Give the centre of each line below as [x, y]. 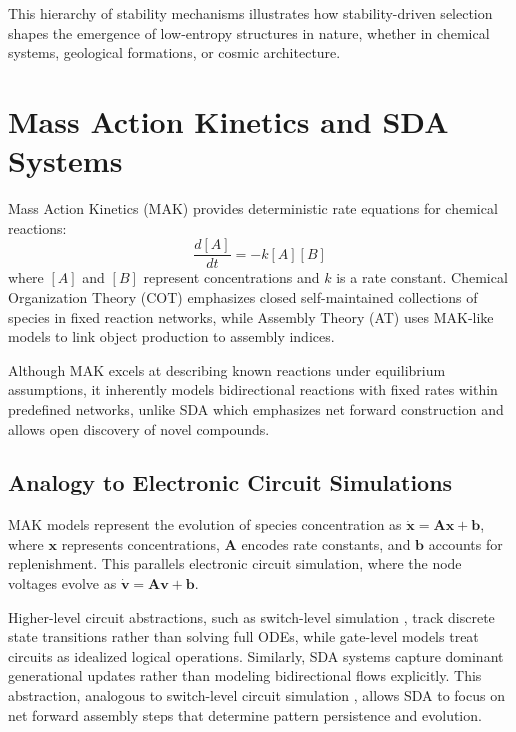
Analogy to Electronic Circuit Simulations [230, 482]
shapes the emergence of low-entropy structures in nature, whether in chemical [249, 32]
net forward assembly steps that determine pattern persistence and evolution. [245, 714]
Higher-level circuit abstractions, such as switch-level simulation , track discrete [251, 616]
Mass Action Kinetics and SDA [228, 120]
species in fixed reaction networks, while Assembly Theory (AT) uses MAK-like [251, 316]
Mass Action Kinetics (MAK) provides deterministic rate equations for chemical [253, 208]
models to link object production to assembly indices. [171, 336]
